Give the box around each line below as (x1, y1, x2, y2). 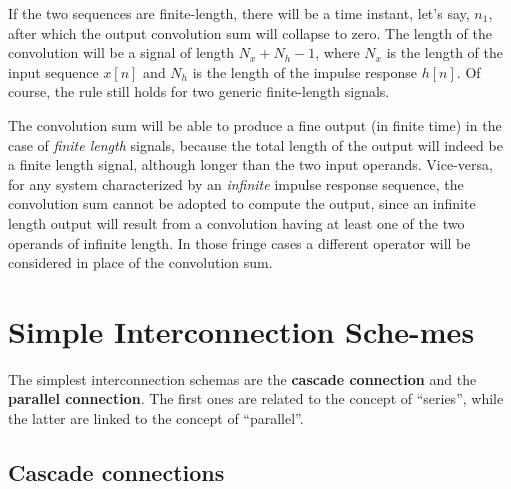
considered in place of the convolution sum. (8, 252, 273, 273)
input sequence (8, 61, 99, 82)
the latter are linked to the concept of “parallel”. (8, 408, 304, 429)
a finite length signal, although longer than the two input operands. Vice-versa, (8, 154, 493, 175)
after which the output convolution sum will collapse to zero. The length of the (8, 22, 493, 43)
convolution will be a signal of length (8, 42, 235, 63)
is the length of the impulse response (192, 61, 418, 82)
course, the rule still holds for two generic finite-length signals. (8, 81, 390, 102)
